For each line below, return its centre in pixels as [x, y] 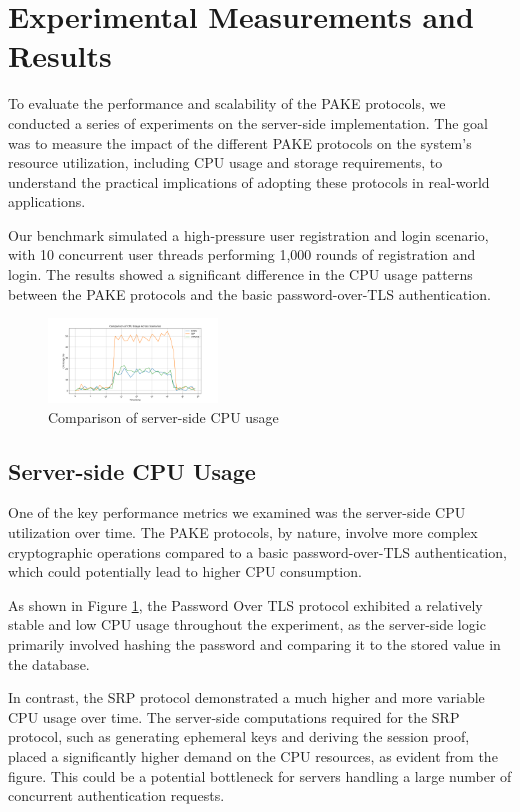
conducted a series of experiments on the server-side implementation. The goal [248, 122]
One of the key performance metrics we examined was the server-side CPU [237, 512]
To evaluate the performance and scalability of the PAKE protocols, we [227, 103]
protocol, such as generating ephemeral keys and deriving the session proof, [239, 736]
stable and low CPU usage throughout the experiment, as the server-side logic [247, 624]
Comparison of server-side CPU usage [163, 416]
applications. [47, 201]
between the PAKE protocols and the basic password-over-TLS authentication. [249, 293]
